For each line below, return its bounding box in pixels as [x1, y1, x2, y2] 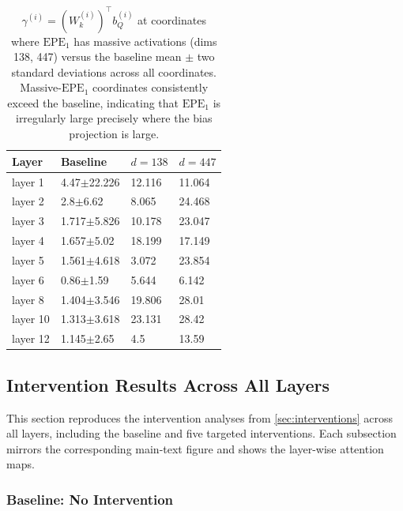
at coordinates [137, 11, 206, 28]
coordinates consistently [92, 79, 209, 96]
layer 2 [12, 193, 44, 209]
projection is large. [69, 126, 160, 142]
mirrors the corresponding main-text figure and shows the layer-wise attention [6, 440, 384, 457]
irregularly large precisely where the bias [15, 110, 213, 126]
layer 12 [12, 330, 50, 347]
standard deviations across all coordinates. [11, 63, 217, 80]
